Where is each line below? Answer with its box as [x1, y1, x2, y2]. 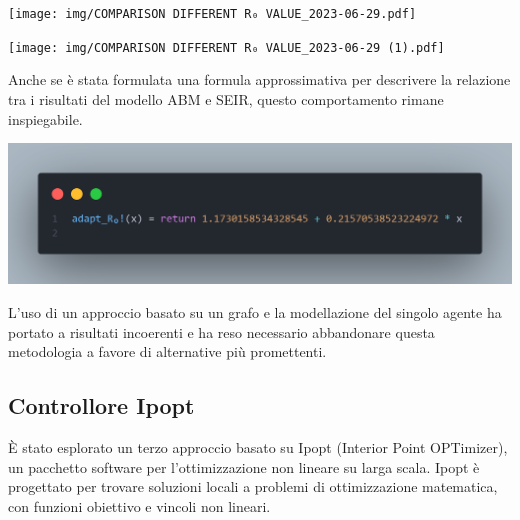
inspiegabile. [8, 108, 83, 129]
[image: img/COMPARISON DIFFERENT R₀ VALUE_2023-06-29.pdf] [8, 7, 417, 21]
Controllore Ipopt [8, 390, 195, 421]
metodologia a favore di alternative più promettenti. [8, 341, 327, 362]
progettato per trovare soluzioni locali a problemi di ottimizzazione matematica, [8, 476, 498, 497]
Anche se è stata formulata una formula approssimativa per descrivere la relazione [8, 69, 511, 90]
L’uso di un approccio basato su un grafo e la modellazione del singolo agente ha [8, 301, 502, 322]
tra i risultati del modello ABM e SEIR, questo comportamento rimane [8, 88, 444, 109]
